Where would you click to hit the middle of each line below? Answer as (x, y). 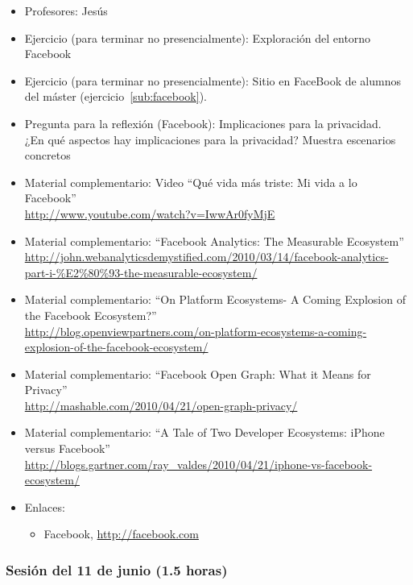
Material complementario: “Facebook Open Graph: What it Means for (198, 373)
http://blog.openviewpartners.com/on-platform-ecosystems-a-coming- (196, 331)
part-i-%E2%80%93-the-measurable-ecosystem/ (141, 272)
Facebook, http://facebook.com (121, 534)
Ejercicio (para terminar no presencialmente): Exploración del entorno (198, 37)
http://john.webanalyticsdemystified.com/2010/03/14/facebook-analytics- (206, 257)
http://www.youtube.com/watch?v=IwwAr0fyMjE (150, 213)
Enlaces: (45, 506)
